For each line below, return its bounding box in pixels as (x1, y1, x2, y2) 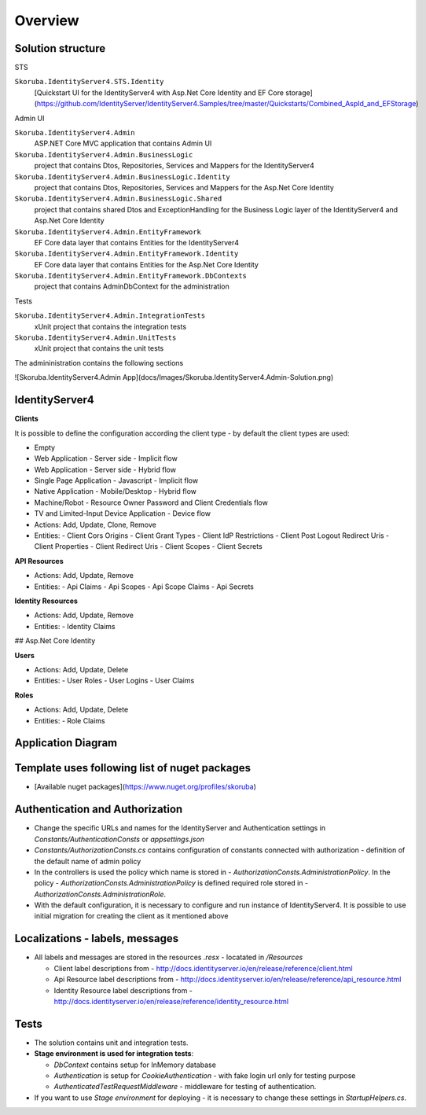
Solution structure (14, 42, 106, 55)
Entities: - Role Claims (34, 716, 105, 725)
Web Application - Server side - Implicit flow (34, 454, 178, 463)
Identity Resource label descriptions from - (53, 985, 193, 995)
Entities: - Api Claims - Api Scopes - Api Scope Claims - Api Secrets (34, 582, 255, 591)
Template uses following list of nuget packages (14, 761, 252, 775)
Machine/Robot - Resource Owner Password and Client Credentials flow (34, 498, 269, 507)
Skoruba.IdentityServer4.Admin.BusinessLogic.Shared (14, 194, 222, 204)
